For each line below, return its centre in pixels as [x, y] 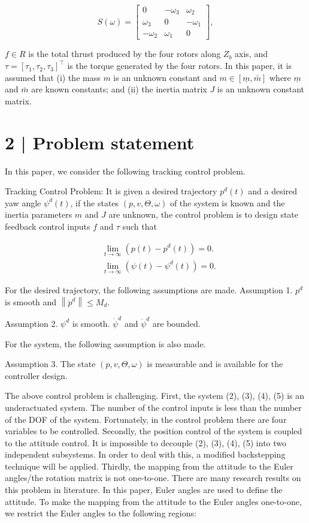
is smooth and [31, 301]
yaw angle [23, 202]
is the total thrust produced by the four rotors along [125, 54]
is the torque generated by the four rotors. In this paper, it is [180, 66]
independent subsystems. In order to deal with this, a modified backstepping [145, 454]
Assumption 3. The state [50, 364]
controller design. [36, 375]
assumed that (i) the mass [53, 77]
